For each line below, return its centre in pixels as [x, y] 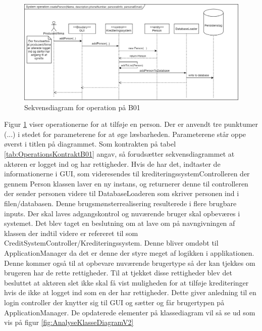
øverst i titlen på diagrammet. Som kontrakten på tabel [90, 144]
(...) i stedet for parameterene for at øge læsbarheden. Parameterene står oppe [125, 134]
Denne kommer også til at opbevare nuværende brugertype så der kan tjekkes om [130, 263]
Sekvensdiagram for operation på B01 [82, 107]
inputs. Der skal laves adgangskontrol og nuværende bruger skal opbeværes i [122, 213]
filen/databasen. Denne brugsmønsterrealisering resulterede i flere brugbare [120, 203]
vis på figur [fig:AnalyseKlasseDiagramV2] [69, 322]
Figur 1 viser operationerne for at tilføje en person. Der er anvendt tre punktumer [131, 124]
